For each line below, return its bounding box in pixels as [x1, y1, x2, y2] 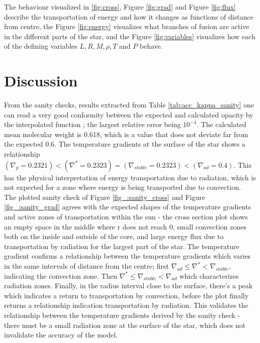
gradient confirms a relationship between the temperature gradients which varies [4, 251, 251, 261]
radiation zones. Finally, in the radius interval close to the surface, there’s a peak [4, 280, 253, 291]
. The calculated [196, 119, 246, 130]
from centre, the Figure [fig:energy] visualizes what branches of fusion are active [4, 21, 249, 32]
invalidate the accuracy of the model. [4, 329, 118, 340]
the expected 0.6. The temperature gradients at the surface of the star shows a [4, 139, 245, 149]
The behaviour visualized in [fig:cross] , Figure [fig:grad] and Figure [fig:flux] [4, 2, 236, 12]
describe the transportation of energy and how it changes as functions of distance [4, 11, 253, 22]
